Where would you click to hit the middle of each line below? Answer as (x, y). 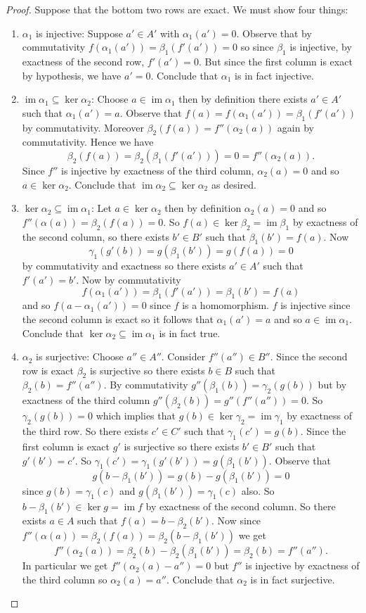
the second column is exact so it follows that (118, 318)
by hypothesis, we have (72, 75)
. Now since (236, 520)
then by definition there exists (243, 99)
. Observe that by (274, 33)
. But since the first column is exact (275, 61)
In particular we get (65, 565)
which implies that (136, 416)
